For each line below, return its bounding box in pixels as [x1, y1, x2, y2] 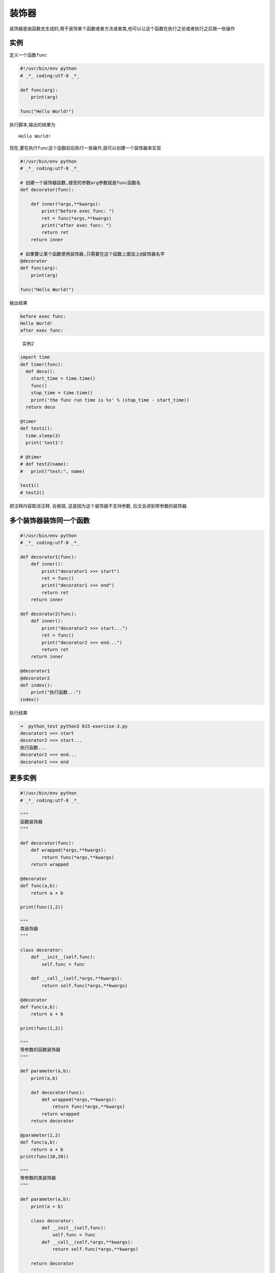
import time [20, 354, 50, 360]
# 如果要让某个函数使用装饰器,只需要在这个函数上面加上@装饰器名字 [20, 251, 165, 257]
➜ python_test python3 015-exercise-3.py [20, 723, 128, 729]
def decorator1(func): [20, 554, 77, 560]
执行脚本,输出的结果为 [9, 121, 56, 127]
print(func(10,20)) [20, 1154, 69, 1159]
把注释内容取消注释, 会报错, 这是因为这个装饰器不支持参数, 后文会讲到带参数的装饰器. [9, 503, 188, 509]
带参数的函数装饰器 [20, 1047, 61, 1053]
